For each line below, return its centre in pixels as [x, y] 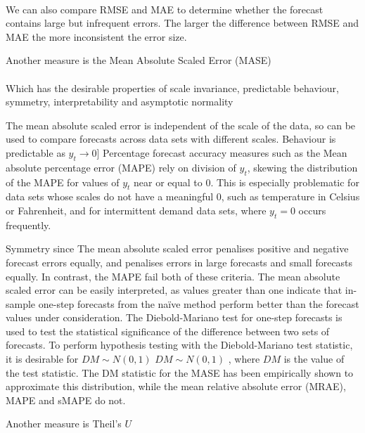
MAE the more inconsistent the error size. [96, 36]
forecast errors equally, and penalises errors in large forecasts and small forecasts [179, 262]
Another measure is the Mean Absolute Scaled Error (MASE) [139, 60]
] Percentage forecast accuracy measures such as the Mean [222, 152]
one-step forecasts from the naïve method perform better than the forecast [199, 303]
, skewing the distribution [302, 167]
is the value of [314, 359]
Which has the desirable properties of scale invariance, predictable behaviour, [172, 88]
